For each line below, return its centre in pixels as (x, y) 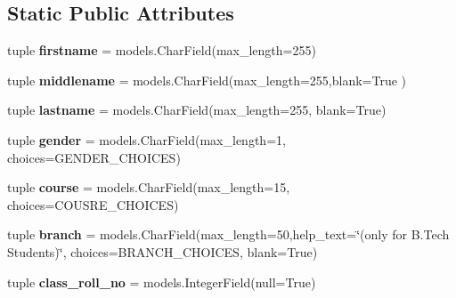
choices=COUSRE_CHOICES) (93, 204)
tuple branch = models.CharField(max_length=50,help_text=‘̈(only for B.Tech (228, 234)
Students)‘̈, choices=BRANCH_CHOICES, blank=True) (163, 251)
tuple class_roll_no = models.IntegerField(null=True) (162, 282)
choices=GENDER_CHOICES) (94, 157)
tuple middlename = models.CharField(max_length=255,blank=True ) (207, 80)
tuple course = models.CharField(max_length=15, (149, 187)
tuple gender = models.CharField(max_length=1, (147, 139)
